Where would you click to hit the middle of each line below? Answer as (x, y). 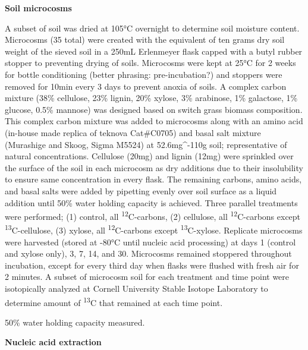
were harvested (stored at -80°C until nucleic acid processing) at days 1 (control (150, 242)
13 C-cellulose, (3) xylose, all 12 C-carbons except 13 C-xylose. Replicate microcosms (154, 229)
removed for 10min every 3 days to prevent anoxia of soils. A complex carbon (146, 86)
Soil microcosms (38, 8)
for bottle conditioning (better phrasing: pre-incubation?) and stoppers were (144, 74)
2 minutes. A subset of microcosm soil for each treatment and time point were (147, 277)
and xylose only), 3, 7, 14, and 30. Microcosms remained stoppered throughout (148, 253)
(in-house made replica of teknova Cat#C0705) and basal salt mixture (133, 132)
